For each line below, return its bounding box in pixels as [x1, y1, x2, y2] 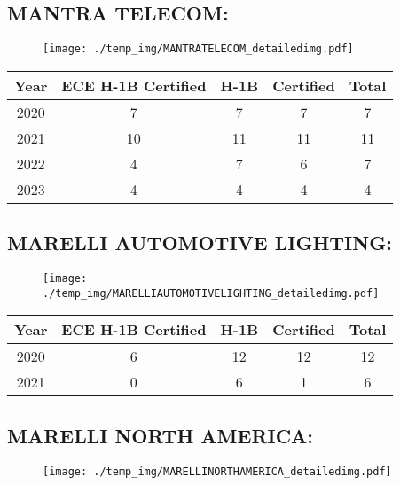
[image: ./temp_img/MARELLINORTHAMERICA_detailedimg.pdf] [43, 465, 392, 478]
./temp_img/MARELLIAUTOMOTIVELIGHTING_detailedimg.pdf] [43, 286, 380, 300]
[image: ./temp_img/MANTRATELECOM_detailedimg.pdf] [43, 43, 354, 56]
